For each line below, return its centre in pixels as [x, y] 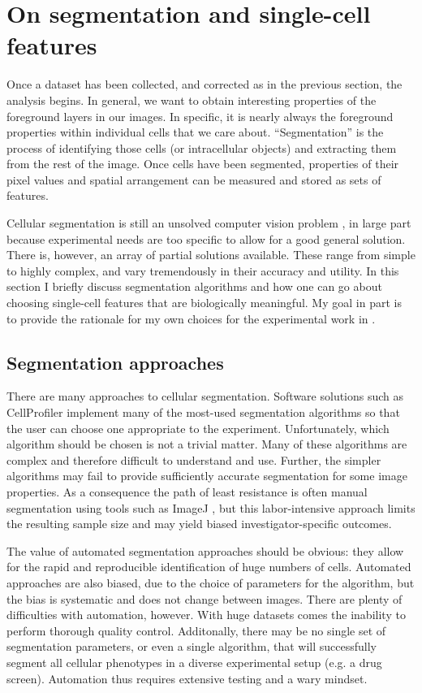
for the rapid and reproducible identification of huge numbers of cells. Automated [209, 567]
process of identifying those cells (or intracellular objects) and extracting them [202, 147]
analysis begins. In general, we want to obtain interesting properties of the [192, 100]
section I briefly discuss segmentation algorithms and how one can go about [194, 286]
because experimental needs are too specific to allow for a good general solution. [206, 238]
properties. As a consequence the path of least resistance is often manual [187, 491]
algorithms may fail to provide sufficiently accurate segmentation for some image [207, 476]
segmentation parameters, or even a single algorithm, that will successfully [192, 646]
